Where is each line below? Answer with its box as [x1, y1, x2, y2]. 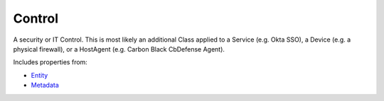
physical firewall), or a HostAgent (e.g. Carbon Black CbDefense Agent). [13, 44, 225, 53]
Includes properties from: [13, 58, 88, 66]
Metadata [31, 81, 60, 90]
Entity [31, 71, 48, 79]
